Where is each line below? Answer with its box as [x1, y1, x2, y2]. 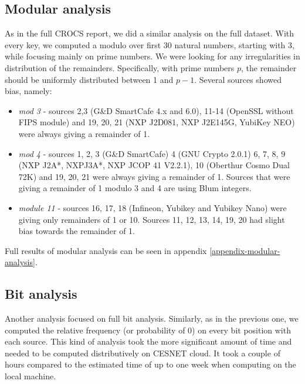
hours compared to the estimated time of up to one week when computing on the [5, 358, 296, 370]
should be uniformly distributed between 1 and [5, 73, 174, 85]
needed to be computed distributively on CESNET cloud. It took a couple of [5, 346, 280, 359]
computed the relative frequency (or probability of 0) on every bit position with [5, 323, 291, 336]
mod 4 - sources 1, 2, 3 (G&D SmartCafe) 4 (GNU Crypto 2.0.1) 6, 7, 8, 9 [18, 147, 286, 159]
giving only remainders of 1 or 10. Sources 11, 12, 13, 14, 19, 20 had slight [18, 213, 285, 225]
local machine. [5, 370, 56, 382]
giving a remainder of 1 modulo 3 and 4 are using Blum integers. [18, 182, 252, 194]
